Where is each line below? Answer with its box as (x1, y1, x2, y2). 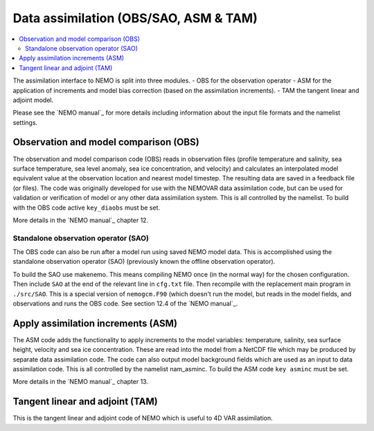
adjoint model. (12, 96, 54, 104)
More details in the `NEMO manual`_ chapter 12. (12, 216, 149, 224)
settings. (12, 118, 38, 126)
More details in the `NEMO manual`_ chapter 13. (12, 378, 149, 386)
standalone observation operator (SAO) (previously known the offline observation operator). (12, 257, 276, 266)
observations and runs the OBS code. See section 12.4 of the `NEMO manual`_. (12, 299, 238, 308)
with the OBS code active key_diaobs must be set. (12, 203, 161, 212)
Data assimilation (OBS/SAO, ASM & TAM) (12, 10, 258, 26)
